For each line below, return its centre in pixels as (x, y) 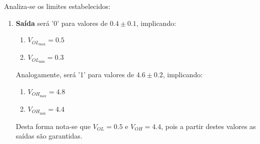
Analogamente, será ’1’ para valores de (75, 74)
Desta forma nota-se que (53, 126)
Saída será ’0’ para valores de (62, 23)
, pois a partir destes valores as (208, 126)
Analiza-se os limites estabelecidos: (57, 6)
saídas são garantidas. (49, 136)
